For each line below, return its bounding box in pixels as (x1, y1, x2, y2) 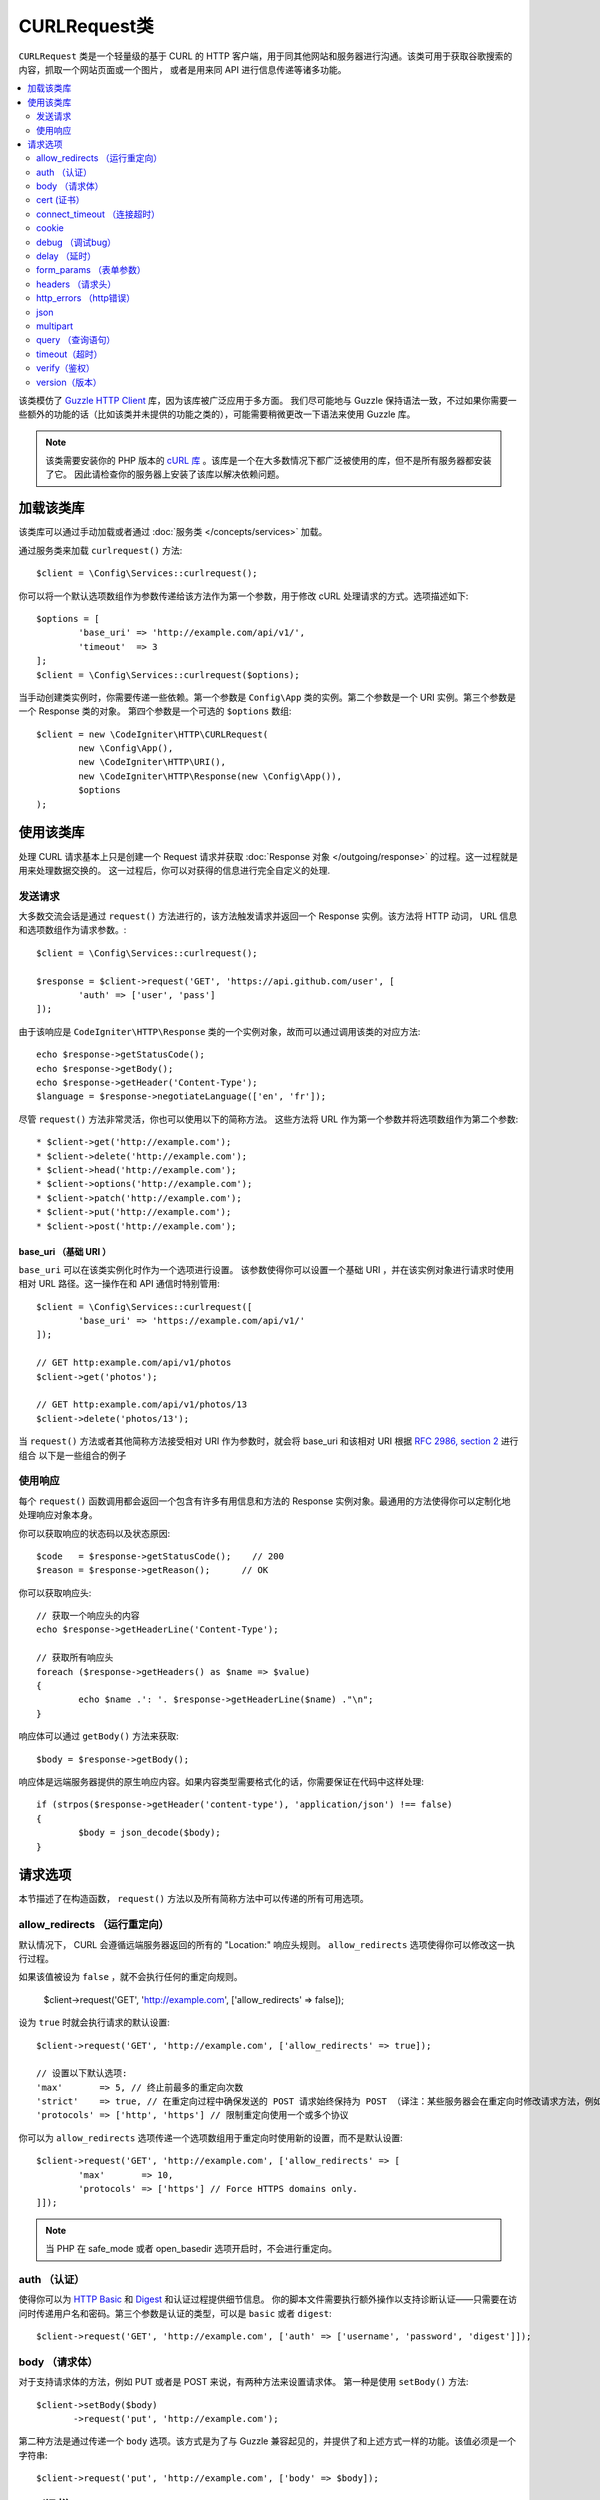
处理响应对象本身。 (18, 1509, 98, 1521)
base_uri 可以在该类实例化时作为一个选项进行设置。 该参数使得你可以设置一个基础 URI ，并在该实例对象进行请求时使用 (18, 1263, 515, 1275)
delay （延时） (36, 250, 97, 262)
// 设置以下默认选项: (36, 2068, 128, 2079)
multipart (36, 320, 74, 332)
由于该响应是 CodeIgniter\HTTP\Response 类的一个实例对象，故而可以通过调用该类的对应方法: (18, 1025, 421, 1037)
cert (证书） (36, 194, 85, 206)
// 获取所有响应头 (36, 1652, 114, 1664)
